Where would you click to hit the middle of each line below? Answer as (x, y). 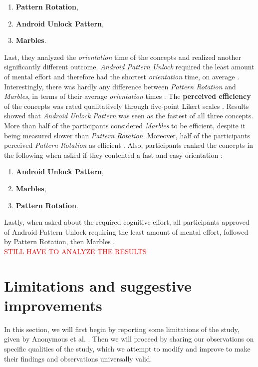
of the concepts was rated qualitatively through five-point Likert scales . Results (127, 106)
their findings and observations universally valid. (78, 358)
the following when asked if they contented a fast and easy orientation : (113, 155)
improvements (53, 305)
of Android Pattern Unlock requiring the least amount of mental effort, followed (126, 231)
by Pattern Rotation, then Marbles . (60, 241)
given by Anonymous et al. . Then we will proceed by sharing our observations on (129, 339)
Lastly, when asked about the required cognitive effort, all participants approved (127, 222)
